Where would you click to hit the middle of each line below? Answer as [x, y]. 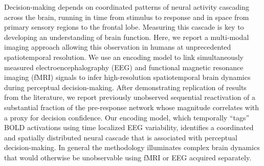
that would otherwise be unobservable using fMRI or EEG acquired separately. [128, 157]
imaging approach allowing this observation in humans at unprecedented [118, 47]
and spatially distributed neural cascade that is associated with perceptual [121, 137]
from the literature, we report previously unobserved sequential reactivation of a [130, 97]
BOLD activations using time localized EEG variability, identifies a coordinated [129, 127]
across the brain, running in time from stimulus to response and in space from [127, 17]
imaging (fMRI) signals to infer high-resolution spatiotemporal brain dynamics [127, 77]
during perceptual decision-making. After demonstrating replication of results [125, 87]
